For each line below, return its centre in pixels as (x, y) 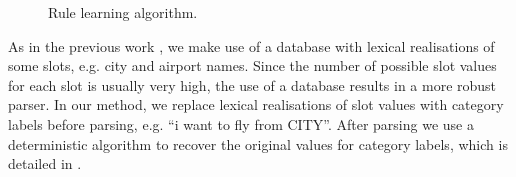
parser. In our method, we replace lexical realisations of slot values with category (256, 104)
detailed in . (45, 163)
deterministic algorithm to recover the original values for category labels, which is (258, 143)
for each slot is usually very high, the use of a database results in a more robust (252, 84)
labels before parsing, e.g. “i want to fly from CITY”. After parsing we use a (241, 123)
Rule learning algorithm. (123, 12)
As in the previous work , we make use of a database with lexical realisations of (251, 45)
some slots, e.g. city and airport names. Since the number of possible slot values (252, 65)
